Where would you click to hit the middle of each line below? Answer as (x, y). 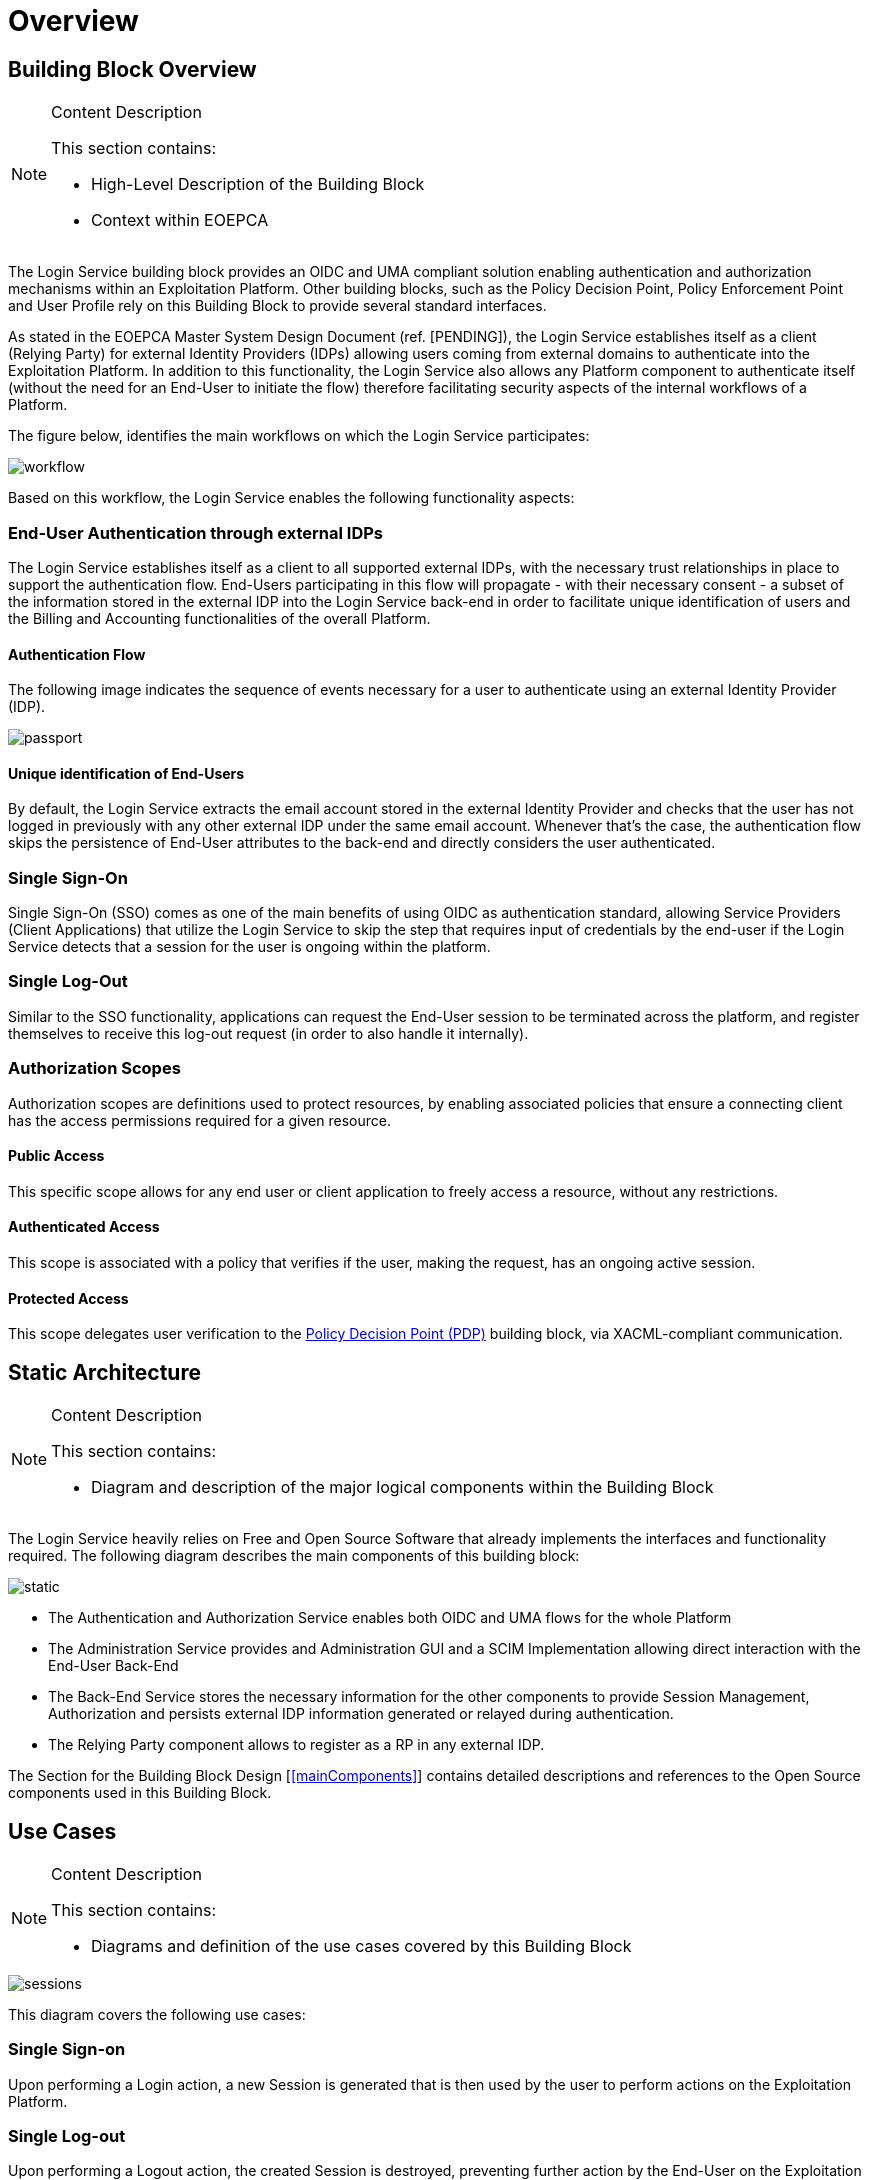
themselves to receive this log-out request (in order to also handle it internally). (268, 1033)
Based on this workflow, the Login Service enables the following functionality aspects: (291, 498)
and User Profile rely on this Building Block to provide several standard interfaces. (277, 306)
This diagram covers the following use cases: (157, 2014)
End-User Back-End (113, 1666)
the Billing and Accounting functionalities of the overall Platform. (219, 618)
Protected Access (68, 1298)
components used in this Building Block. (140, 1793)
